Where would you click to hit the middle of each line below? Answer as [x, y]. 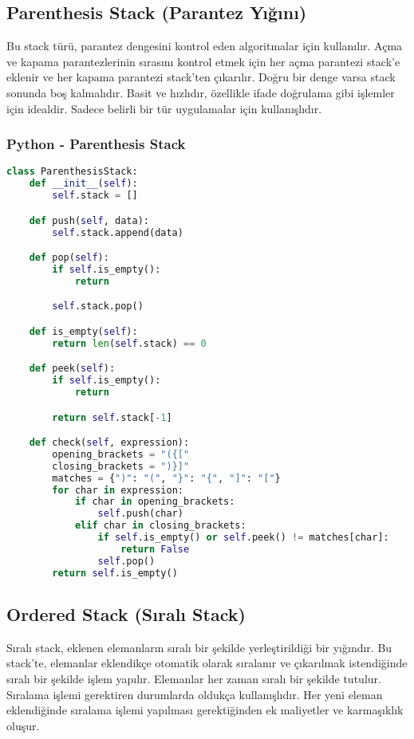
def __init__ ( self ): [83, 184]
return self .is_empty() [115, 573]
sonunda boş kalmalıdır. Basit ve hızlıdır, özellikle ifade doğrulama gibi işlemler [201, 92]
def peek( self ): [72, 369]
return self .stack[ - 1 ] [112, 417]
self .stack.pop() [98, 307]
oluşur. [23, 725]
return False [155, 549]
